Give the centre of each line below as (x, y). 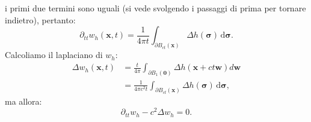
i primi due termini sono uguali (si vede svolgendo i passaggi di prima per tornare (155, 8)
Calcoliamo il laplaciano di (54, 55)
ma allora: (23, 101)
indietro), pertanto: (40, 19)
